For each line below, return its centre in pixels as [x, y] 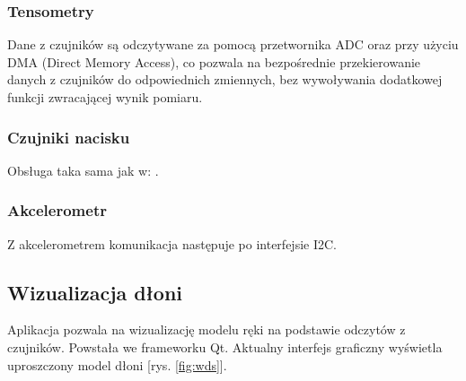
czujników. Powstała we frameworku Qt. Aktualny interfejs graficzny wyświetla [225, 347]
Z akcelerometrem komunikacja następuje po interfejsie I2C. [172, 243]
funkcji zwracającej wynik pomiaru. [105, 97]
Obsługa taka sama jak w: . [83, 170]
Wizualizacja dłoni [95, 292]
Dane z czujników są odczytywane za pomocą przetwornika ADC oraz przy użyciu [233, 44]
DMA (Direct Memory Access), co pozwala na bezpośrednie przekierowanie [214, 61]
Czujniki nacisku [69, 137]
